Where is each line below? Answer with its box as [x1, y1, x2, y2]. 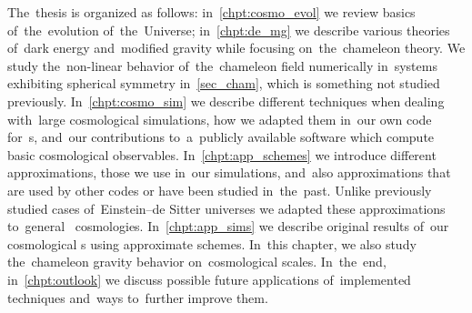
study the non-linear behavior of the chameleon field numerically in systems [7, 56, 437, 75]
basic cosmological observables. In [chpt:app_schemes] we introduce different [7, 145, 437, 164]
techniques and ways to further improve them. [7, 288, 268, 307]
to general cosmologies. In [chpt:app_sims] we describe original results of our [7, 217, 449, 236]
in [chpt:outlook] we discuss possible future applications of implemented [7, 269, 411, 288]
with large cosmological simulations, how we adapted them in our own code [7, 109, 432, 128]
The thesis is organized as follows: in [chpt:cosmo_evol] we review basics [7, 3, 416, 21]
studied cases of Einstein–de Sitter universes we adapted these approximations [7, 198, 446, 217]
